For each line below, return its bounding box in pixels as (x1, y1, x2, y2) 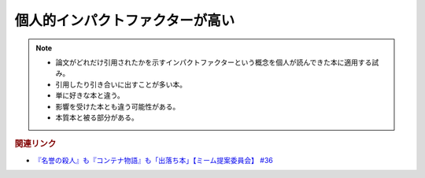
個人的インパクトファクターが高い (14, 12, 235, 29)
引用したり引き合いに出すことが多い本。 (55, 80, 187, 89)
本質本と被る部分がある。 (55, 113, 139, 122)
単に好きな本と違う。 (55, 91, 125, 100)
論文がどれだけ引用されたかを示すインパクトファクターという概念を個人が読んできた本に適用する (55, 57, 372, 67)
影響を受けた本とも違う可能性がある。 (55, 102, 180, 111)
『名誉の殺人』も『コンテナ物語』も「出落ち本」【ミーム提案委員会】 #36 (34, 155, 273, 165)
